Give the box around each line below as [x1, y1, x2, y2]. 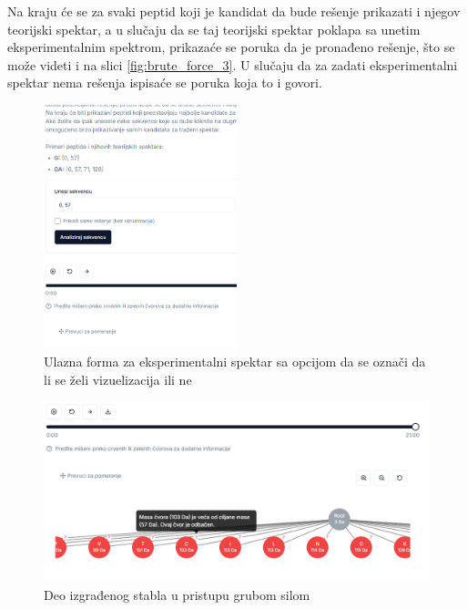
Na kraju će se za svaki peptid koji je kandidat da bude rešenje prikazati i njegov [7, 2, 461, 20]
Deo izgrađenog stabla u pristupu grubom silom [44, 584, 310, 604]
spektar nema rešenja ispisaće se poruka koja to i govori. [7, 73, 322, 92]
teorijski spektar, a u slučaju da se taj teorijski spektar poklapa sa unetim [7, 19, 421, 38]
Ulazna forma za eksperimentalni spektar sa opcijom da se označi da [44, 351, 426, 370]
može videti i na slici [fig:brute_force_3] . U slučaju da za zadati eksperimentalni [7, 55, 458, 74]
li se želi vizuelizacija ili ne [44, 369, 192, 388]
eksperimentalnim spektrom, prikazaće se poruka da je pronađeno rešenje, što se [7, 37, 455, 57]
